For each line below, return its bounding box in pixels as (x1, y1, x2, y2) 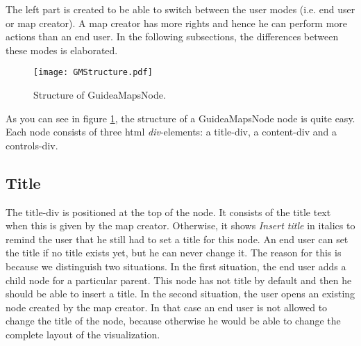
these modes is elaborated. (6, 42, 118, 57)
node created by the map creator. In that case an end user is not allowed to (6, 299, 328, 314)
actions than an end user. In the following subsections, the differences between (6, 29, 339, 44)
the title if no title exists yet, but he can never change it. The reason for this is (6, 245, 342, 260)
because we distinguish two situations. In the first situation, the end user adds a (6, 258, 346, 273)
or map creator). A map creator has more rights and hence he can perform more (6, 15, 348, 30)
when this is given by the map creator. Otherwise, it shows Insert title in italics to (6, 218, 355, 233)
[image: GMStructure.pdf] (33, 67, 153, 78)
